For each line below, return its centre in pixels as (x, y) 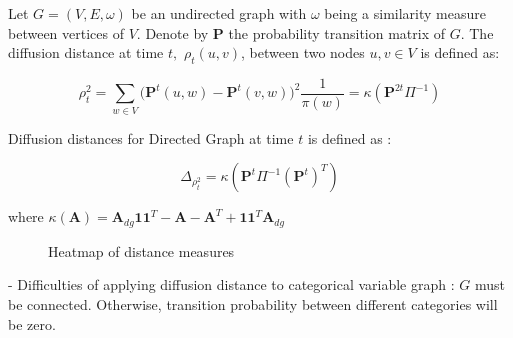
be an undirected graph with (219, 13)
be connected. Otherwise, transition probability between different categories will (253, 304)
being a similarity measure (405, 13)
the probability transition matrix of (337, 32)
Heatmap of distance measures (141, 250)
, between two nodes (303, 52)
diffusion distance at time (86, 52)
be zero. (32, 323)
